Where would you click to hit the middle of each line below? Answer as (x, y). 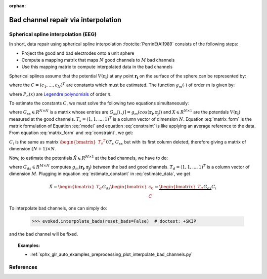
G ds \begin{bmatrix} (124, 187)
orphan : (18, 6)
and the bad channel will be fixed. (44, 234)
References (23, 267)
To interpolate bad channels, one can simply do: (58, 208)
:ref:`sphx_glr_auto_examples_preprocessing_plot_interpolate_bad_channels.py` (111, 254)
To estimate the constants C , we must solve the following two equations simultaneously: (99, 103)
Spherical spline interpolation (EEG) (53, 34)
